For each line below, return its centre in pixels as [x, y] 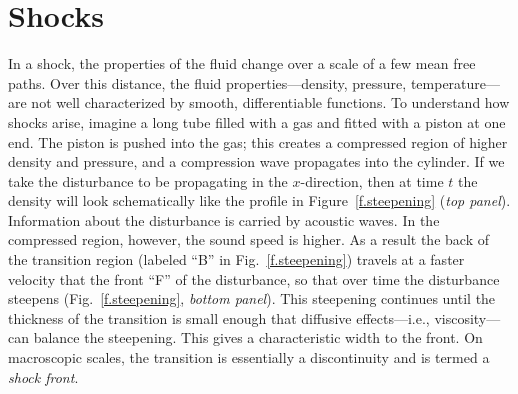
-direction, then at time [372, 180]
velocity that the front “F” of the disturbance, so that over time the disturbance [254, 278]
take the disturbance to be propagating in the [148, 180]
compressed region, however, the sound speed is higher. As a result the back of [248, 239]
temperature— [455, 82]
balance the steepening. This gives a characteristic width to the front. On [258, 337]
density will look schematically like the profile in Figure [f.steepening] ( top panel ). [259, 200]
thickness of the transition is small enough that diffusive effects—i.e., [219, 317]
